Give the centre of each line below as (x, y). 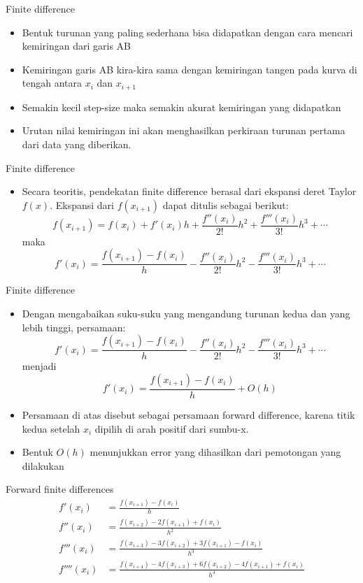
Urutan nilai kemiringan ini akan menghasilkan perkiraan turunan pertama (184, 130)
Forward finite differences (60, 489)
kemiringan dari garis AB (76, 46)
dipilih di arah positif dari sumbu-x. (172, 428)
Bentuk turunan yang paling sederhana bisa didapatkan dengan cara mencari (187, 32)
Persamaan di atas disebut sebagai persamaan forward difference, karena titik (188, 414)
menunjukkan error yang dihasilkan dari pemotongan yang (215, 452)
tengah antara (52, 83)
